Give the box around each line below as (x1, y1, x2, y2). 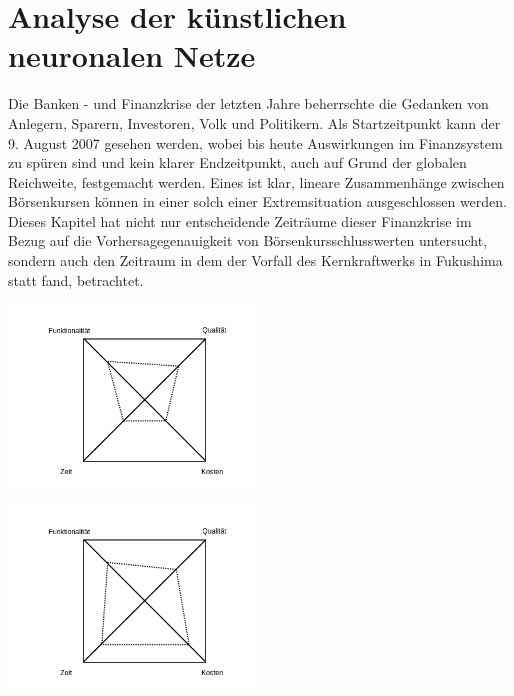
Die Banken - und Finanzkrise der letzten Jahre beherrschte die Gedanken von (8, 93, 489, 114)
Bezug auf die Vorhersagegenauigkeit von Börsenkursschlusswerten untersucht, (8, 230, 488, 251)
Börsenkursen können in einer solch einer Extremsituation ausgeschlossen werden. (8, 191, 507, 212)
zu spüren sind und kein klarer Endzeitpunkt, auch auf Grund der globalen (8, 152, 467, 173)
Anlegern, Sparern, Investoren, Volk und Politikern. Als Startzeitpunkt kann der (8, 112, 501, 133)
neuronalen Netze (8, 35, 256, 76)
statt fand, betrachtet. (8, 269, 144, 290)
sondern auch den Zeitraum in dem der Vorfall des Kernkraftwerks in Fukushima (8, 250, 503, 271)
